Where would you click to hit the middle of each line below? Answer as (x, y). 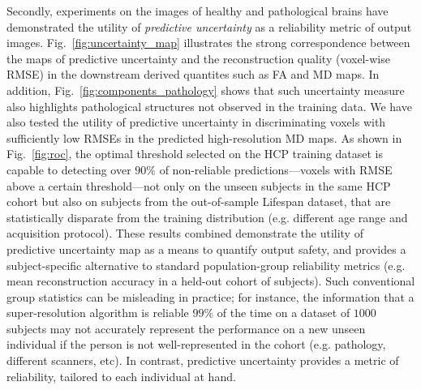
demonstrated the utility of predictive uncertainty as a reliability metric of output (209, 26)
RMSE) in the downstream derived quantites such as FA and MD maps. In (193, 74)
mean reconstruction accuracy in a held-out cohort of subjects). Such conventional (211, 281)
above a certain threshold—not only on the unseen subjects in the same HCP (199, 185)
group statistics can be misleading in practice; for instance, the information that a (210, 296)
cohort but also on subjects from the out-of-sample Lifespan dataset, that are (199, 201)
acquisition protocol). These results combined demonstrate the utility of (185, 233)
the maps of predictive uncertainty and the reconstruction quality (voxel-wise (198, 58)
